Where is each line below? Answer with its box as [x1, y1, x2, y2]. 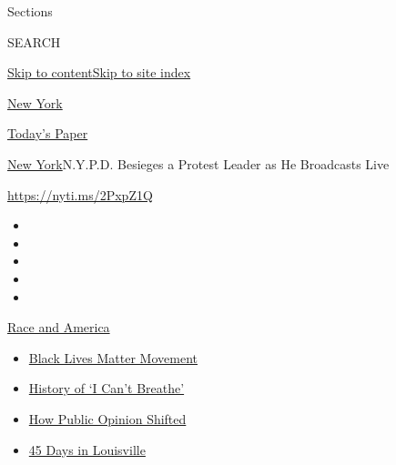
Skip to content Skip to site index [7, 63, 191, 82]
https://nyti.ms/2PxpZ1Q [7, 185, 153, 204]
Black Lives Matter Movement [28, 348, 198, 367]
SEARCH [7, 32, 61, 51]
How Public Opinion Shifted [28, 409, 187, 428]
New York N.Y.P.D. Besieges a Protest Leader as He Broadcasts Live [7, 154, 390, 173]
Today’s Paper [7, 124, 88, 143]
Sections [7, 2, 53, 20]
